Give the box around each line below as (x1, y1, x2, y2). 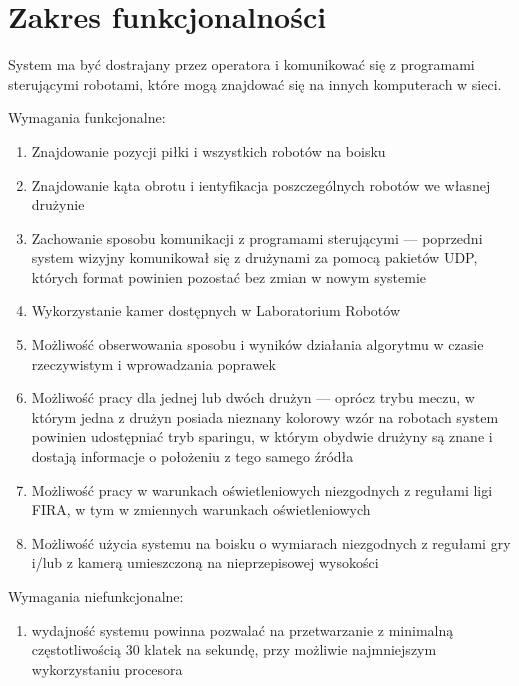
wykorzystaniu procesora (31, 658, 183, 679)
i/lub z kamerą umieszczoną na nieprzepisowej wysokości (31, 552, 379, 573)
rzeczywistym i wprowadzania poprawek (31, 353, 276, 374)
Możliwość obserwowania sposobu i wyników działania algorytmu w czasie (31, 334, 484, 355)
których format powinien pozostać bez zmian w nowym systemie (31, 266, 427, 287)
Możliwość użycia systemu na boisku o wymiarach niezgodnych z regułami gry (31, 532, 511, 553)
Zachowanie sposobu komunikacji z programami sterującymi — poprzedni (31, 227, 483, 248)
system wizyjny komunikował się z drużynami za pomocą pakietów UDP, (31, 247, 478, 268)
